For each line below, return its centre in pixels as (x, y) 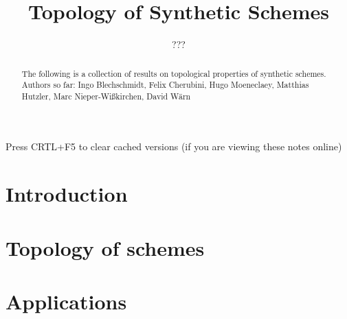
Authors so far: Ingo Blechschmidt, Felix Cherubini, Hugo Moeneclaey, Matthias (165, 85)
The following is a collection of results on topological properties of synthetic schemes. (174, 73)
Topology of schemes (105, 247)
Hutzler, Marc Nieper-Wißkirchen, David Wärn (106, 96)
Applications (66, 302)
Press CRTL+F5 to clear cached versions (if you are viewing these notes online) (174, 146)
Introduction (67, 194)
